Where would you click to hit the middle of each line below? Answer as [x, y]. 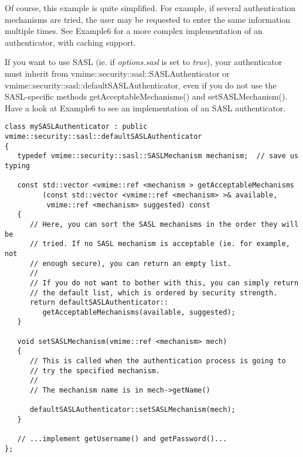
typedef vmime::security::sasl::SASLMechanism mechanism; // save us [158, 156]
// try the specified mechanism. [95, 371]
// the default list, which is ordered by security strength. [154, 293]
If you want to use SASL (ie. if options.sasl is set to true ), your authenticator [144, 62]
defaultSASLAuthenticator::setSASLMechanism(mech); [132, 410]
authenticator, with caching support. [70, 42]
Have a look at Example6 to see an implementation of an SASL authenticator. [145, 108]
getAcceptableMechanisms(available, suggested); [139, 312]
